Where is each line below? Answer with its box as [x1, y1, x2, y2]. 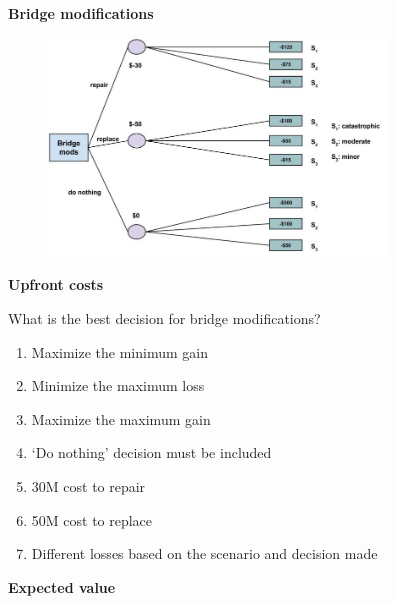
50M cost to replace [31, 509, 153, 530]
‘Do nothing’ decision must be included [31, 442, 272, 463]
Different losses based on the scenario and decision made [31, 543, 378, 564]
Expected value [8, 576, 116, 597]
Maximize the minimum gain [31, 341, 208, 362]
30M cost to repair [31, 475, 146, 496]
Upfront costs [8, 274, 104, 295]
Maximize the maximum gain [31, 408, 211, 429]
